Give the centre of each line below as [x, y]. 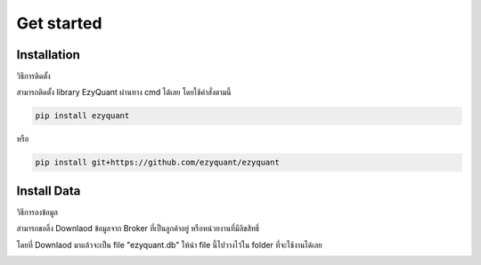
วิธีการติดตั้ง [33, 76]
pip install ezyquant [82, 116]
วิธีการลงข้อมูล [37, 212]
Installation [48, 55]
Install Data [49, 191]
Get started [59, 23]
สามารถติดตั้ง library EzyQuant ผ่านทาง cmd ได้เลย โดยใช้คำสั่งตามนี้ [124, 92]
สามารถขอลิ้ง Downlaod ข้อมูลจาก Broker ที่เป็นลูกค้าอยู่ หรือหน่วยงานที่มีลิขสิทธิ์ [138, 229]
